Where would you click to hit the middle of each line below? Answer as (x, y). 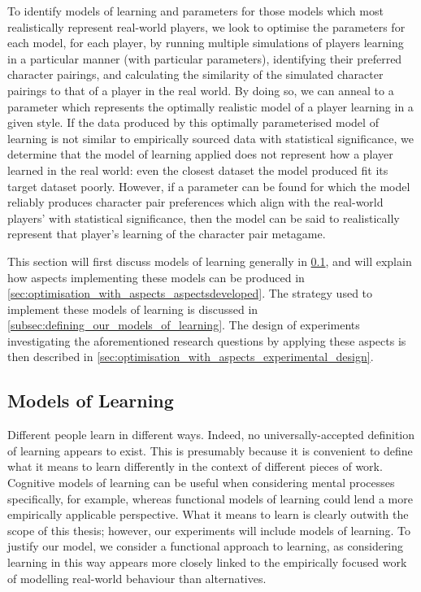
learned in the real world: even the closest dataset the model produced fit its (198, 170)
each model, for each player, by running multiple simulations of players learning (206, 43)
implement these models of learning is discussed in (133, 309)
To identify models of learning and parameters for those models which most (195, 11)
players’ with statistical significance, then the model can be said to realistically (204, 218)
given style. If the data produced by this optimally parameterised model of (193, 122)
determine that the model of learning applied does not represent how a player (200, 154)
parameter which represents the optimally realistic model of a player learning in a (210, 106)
